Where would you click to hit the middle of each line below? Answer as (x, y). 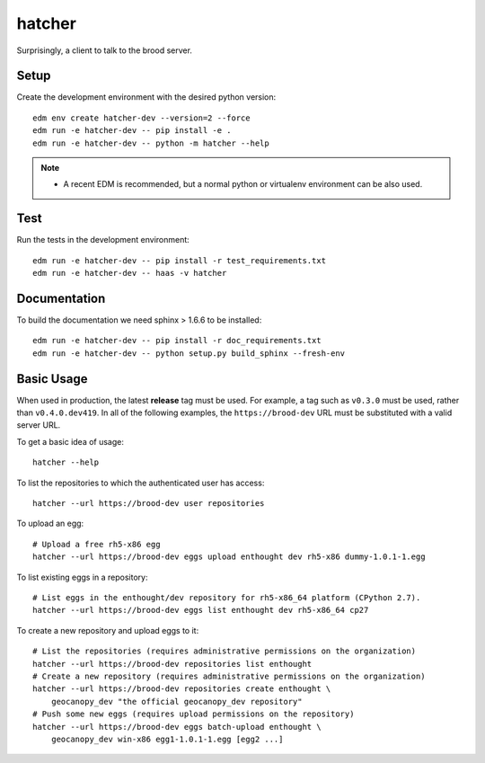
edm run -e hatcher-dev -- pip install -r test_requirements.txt (180, 260)
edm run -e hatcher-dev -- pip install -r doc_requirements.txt (177, 341)
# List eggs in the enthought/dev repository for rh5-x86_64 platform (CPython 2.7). (227, 597)
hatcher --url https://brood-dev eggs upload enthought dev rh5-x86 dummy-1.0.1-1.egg (229, 557)
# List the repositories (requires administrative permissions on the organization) (225, 651)
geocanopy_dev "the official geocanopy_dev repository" (176, 701)
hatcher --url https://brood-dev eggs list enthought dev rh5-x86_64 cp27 (201, 610)
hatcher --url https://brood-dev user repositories (149, 504)
